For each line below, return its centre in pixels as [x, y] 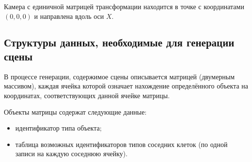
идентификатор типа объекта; [58, 128]
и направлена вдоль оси [69, 16]
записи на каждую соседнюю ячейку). [71, 154]
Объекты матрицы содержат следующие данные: [75, 111]
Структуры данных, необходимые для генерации [119, 42]
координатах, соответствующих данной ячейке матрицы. [87, 95]
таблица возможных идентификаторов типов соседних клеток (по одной [121, 144]
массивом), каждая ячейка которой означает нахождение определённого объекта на [126, 86]
